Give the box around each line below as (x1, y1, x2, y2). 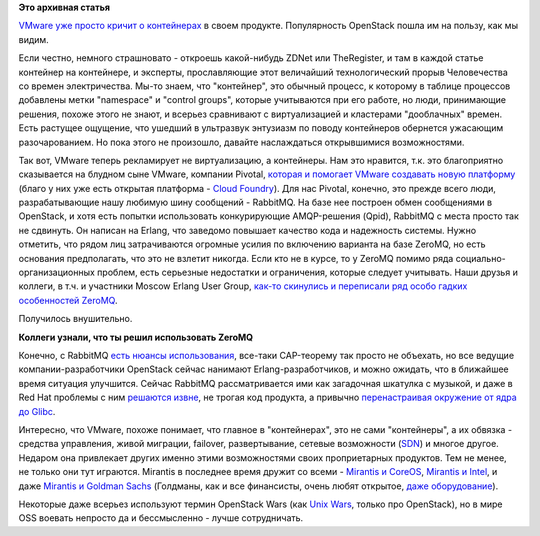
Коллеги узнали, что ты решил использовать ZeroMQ (18, 331, 254, 343)
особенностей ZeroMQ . (18, 294, 118, 306)
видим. (18, 33, 49, 45)
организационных (18, 266, 95, 279)
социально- (455, 252, 506, 264)
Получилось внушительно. (18, 313, 133, 325)
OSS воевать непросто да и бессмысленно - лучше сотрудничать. (18, 512, 304, 524)
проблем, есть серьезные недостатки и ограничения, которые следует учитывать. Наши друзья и (96, 266, 519, 279)
